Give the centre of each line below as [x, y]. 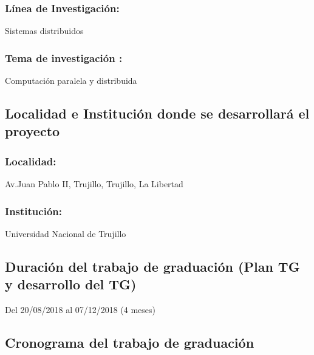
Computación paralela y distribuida [71, 81]
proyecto [32, 131]
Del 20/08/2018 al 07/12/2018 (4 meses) [80, 310]
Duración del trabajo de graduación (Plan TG [152, 266]
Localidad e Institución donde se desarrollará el [157, 113]
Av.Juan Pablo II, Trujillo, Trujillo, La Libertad [94, 184]
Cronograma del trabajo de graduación [130, 342]
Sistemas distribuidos [44, 31]
